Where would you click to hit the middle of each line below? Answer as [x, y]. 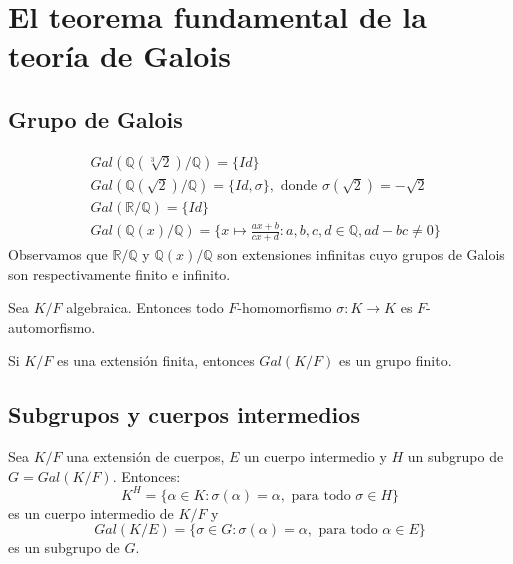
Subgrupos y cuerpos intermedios [184, 414]
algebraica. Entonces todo [145, 307]
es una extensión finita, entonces [155, 360]
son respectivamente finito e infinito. [119, 273]
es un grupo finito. [395, 360]
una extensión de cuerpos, [145, 456]
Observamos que [58, 254]
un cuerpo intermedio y [315, 456]
